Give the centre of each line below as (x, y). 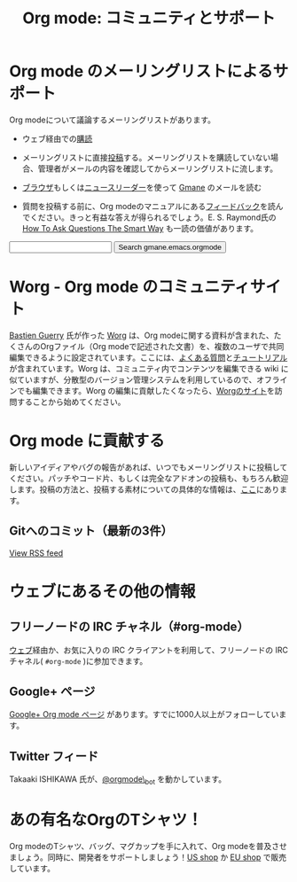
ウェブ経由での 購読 (57, 138)
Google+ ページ (52, 692)
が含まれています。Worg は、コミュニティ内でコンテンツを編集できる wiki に (149, 368)
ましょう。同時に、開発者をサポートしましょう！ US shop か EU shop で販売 (148, 857)
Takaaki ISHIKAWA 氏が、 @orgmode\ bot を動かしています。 (118, 781)
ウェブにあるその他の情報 (103, 591)
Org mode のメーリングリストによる (141, 71)
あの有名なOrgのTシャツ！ (106, 820)
